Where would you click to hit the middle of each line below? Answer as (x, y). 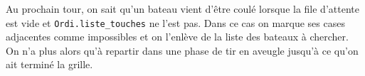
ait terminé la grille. (49, 64)
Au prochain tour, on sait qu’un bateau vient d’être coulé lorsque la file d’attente (182, 9)
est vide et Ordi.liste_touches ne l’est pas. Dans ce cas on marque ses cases (175, 22)
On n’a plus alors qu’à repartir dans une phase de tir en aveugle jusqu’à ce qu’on (182, 50)
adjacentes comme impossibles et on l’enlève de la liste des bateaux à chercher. (177, 37)
